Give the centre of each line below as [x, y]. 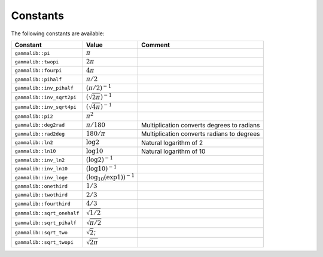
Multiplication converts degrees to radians [201, 125]
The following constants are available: [58, 33]
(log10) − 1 [101, 168]
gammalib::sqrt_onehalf [47, 213]
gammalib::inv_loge [41, 177]
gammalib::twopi [37, 62]
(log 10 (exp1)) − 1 [110, 177]
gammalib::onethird [41, 186]
